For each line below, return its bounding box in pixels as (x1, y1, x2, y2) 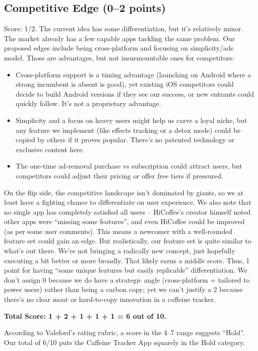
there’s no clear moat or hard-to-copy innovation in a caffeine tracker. (4, 294, 216, 304)
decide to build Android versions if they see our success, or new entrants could (15, 88, 255, 99)
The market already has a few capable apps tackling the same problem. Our (4, 33, 235, 43)
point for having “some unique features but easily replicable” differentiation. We (4, 265, 248, 275)
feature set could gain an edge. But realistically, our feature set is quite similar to (4, 235, 252, 246)
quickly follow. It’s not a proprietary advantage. (15, 98, 161, 109)
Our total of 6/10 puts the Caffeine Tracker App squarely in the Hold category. (4, 337, 245, 347)
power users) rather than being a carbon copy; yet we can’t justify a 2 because (4, 284, 243, 294)
